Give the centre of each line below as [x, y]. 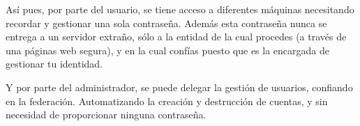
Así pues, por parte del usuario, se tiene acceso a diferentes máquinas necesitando [180, 9]
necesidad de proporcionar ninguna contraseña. [106, 115]
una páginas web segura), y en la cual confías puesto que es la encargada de [167, 50]
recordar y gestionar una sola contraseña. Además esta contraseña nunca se [166, 23]
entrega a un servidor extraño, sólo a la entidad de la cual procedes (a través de [176, 37]
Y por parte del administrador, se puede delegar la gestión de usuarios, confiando [179, 87]
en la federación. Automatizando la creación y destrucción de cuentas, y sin [167, 101]
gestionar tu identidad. [54, 64]
